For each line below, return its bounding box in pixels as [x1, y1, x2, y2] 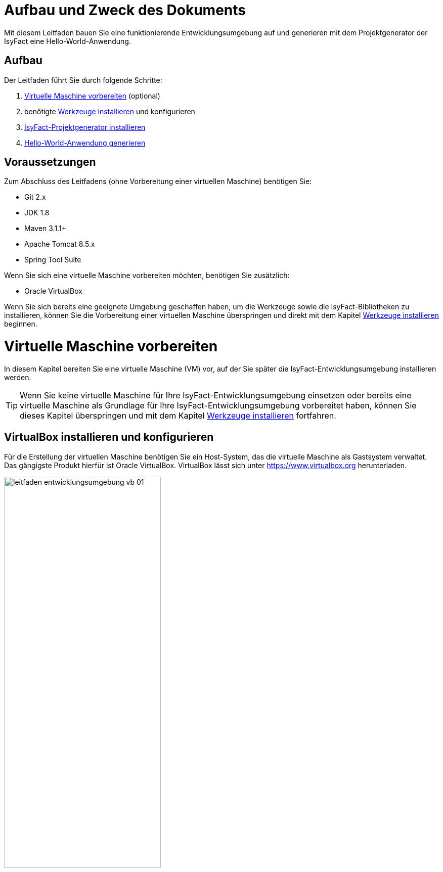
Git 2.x [24, 193, 46, 202]
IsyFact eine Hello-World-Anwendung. [4, 36, 131, 45]
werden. [4, 373, 31, 382]
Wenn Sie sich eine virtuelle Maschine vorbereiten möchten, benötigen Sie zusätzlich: [4, 271, 290, 280]
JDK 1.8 [24, 208, 50, 217]
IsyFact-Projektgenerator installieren [24, 122, 146, 131]
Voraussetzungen [4, 156, 96, 169]
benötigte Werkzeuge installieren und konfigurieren [24, 107, 195, 116]
